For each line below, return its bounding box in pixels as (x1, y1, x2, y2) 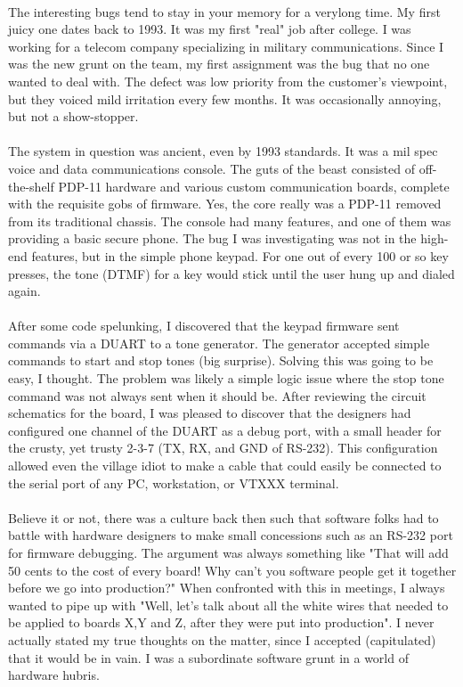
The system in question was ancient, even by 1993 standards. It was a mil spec (8, 142, 438, 160)
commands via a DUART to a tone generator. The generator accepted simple (8, 333, 430, 352)
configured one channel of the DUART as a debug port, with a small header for (8, 421, 442, 439)
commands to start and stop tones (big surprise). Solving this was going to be (8, 351, 434, 370)
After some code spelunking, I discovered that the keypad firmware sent (8, 316, 400, 335)
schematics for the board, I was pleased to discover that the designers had (8, 404, 411, 422)
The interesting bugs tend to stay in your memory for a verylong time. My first (8, 2, 441, 20)
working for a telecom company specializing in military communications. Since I (8, 37, 444, 55)
